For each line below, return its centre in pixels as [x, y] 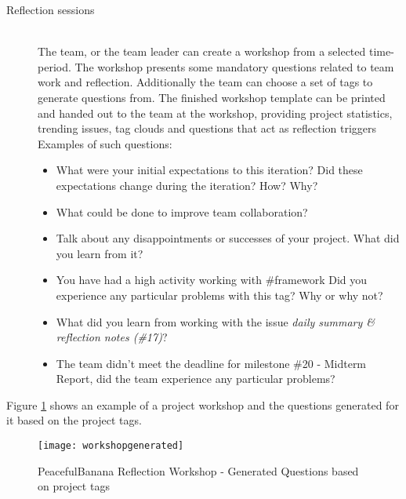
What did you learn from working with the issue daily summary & [216, 321]
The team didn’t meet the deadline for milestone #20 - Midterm [211, 363]
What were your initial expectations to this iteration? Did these [209, 170]
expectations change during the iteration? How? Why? [187, 185]
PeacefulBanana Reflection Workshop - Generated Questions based [198, 470]
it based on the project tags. [74, 420]
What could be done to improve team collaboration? [182, 211]
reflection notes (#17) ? [112, 337]
